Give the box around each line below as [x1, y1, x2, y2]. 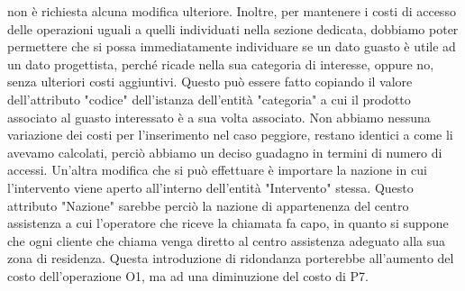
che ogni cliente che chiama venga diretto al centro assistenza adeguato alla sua [7, 231, 446, 250]
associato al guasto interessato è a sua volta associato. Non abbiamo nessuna [7, 107, 431, 126]
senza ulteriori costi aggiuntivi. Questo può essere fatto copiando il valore [7, 72, 413, 91]
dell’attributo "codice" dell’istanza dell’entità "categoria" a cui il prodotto [7, 89, 411, 108]
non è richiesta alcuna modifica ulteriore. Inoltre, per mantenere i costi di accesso [7, 2, 456, 20]
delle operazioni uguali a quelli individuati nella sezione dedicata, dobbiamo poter [7, 19, 459, 38]
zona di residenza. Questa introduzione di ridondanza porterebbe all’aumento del [7, 249, 454, 268]
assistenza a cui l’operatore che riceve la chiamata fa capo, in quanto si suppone [7, 214, 449, 232]
